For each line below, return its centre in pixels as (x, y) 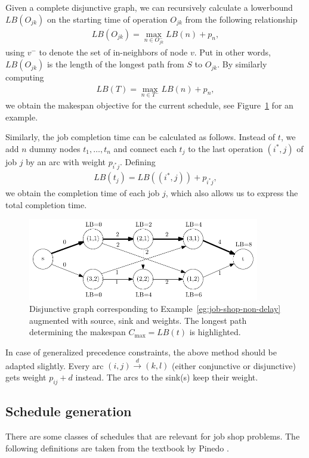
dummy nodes (55, 148)
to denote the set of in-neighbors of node (113, 52)
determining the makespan (78, 332)
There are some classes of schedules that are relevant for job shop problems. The (153, 436)
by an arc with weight (66, 161)
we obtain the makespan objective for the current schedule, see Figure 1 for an (149, 105)
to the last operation (225, 148)
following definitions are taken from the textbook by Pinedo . (117, 448)
